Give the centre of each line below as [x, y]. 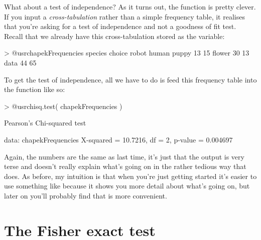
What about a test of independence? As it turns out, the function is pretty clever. [130, 6]
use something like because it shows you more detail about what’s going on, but [127, 186]
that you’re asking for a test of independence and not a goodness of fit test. [120, 26]
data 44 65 [20, 62]
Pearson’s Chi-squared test [45, 123]
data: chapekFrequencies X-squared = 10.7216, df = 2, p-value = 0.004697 [118, 139]
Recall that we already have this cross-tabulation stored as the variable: [114, 36]
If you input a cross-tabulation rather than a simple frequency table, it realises [124, 16]
